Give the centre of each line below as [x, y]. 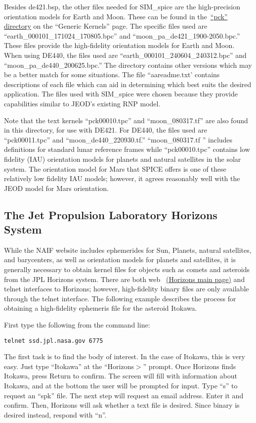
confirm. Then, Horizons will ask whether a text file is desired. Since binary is [122, 405]
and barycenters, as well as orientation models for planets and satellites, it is [120, 259]
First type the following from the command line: [77, 325]
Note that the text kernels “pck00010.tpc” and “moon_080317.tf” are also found [126, 120]
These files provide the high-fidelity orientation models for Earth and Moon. [119, 45]
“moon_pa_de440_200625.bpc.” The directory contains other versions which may [128, 65]
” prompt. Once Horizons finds [190, 366]
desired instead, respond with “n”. [55, 414]
